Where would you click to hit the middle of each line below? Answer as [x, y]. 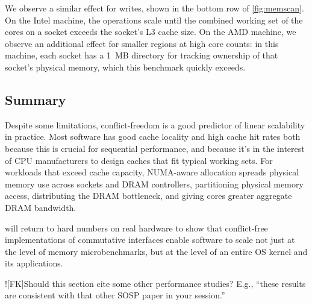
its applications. [34, 263]
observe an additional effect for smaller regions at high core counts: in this [142, 43]
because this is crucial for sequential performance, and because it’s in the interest [155, 148]
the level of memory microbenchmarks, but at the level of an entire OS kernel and [156, 251]
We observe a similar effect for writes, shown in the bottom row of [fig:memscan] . [154, 8]
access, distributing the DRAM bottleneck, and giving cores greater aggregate [148, 196]
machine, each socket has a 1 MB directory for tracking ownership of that [142, 55]
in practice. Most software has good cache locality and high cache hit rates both [153, 137]
